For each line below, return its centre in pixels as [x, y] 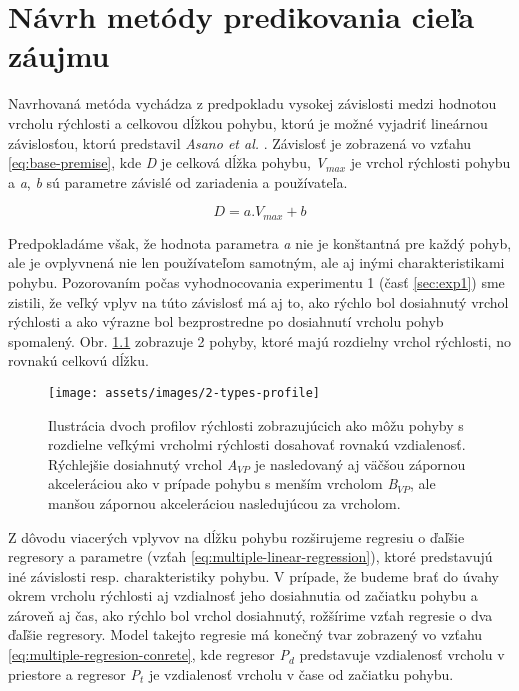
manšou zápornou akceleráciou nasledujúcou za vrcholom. [224, 502]
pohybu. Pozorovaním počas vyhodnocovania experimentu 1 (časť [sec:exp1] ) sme [256, 281]
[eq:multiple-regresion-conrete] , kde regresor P [148, 654]
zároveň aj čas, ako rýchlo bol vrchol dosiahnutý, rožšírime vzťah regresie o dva [250, 614]
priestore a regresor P [74, 673]
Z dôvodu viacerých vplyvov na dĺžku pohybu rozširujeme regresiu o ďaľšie [236, 536]
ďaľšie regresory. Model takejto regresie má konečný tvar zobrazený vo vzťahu [245, 634]
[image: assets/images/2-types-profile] [184, 392]
